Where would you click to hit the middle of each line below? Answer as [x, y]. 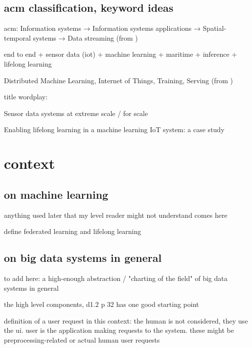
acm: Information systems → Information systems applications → [102, 28]
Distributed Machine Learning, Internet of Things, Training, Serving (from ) [118, 80]
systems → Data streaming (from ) [85, 37]
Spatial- [215, 28]
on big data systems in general [83, 258]
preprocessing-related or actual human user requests [82, 339]
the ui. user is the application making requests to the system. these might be [119, 330]
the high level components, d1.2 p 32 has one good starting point [102, 304]
